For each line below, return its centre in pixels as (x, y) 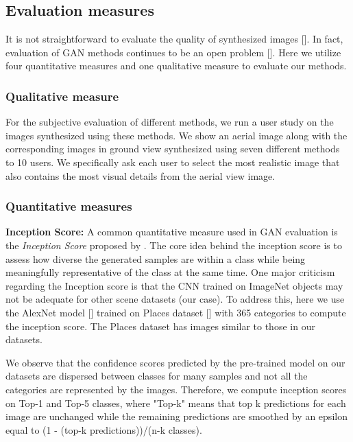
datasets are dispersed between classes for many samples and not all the (157, 376)
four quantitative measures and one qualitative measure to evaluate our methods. (176, 66)
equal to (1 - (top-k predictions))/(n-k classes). (104, 429)
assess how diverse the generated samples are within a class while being (156, 258)
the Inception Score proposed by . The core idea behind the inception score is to (174, 245)
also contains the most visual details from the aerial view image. (141, 175)
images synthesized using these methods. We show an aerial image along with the (176, 135)
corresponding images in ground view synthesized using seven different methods (173, 149)
